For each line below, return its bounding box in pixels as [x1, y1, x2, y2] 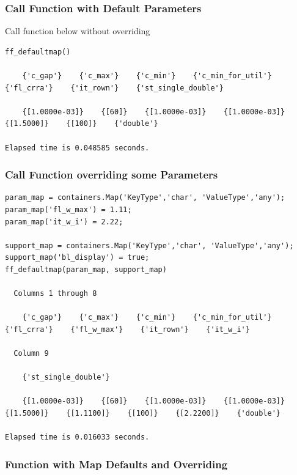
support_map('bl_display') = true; [5, 253, 150, 262]
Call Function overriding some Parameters [5, 167, 218, 182]
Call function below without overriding [5, 24, 150, 37]
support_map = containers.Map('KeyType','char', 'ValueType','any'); [5, 241, 294, 250]
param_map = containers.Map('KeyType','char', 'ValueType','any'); [5, 193, 285, 202]
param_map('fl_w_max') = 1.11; [5, 205, 132, 214]
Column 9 [13, 349, 49, 358]
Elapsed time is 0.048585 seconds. [5, 143, 150, 152]
